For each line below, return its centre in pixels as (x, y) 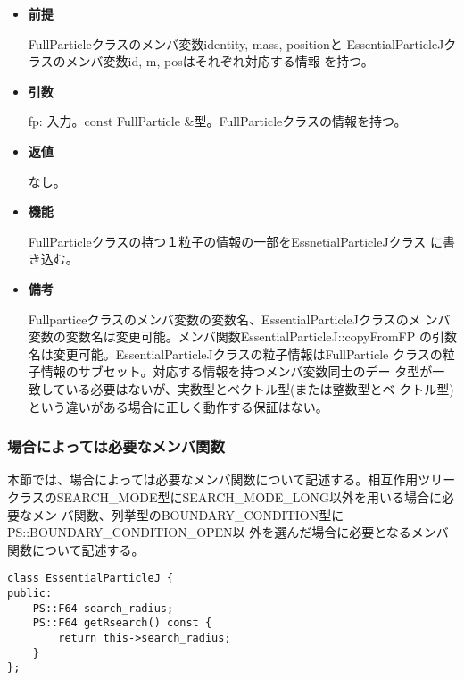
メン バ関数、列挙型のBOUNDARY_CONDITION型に (188, 514)
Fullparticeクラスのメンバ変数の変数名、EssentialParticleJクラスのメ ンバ (239, 319)
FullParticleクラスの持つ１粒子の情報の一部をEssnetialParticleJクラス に (236, 241)
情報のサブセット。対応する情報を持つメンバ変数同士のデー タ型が (236, 371)
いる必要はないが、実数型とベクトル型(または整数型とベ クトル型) (260, 388)
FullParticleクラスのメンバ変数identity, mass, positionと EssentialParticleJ (236, 43)
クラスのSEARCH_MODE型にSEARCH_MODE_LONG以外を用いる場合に (224, 496)
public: (30, 593)
